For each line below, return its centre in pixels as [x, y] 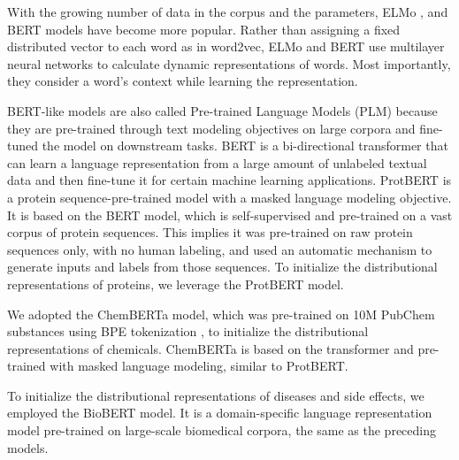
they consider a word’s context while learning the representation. [183, 81]
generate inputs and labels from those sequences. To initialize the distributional [222, 267]
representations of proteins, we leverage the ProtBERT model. [176, 284]
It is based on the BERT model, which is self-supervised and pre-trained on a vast [230, 215]
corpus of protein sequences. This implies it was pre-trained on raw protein [210, 232]
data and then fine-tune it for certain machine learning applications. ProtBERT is [229, 180]
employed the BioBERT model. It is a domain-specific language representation [220, 413]
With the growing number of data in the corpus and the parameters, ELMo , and [228, 11]
